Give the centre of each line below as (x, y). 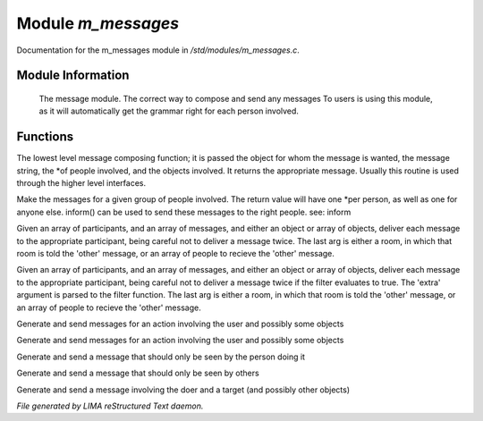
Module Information (73, 76)
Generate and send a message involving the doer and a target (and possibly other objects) (183, 390)
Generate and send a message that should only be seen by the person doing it (161, 357)
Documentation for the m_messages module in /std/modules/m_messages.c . (158, 50)
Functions (45, 137)
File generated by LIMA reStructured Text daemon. (110, 406)
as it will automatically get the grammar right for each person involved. (169, 111)
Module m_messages (98, 23)
